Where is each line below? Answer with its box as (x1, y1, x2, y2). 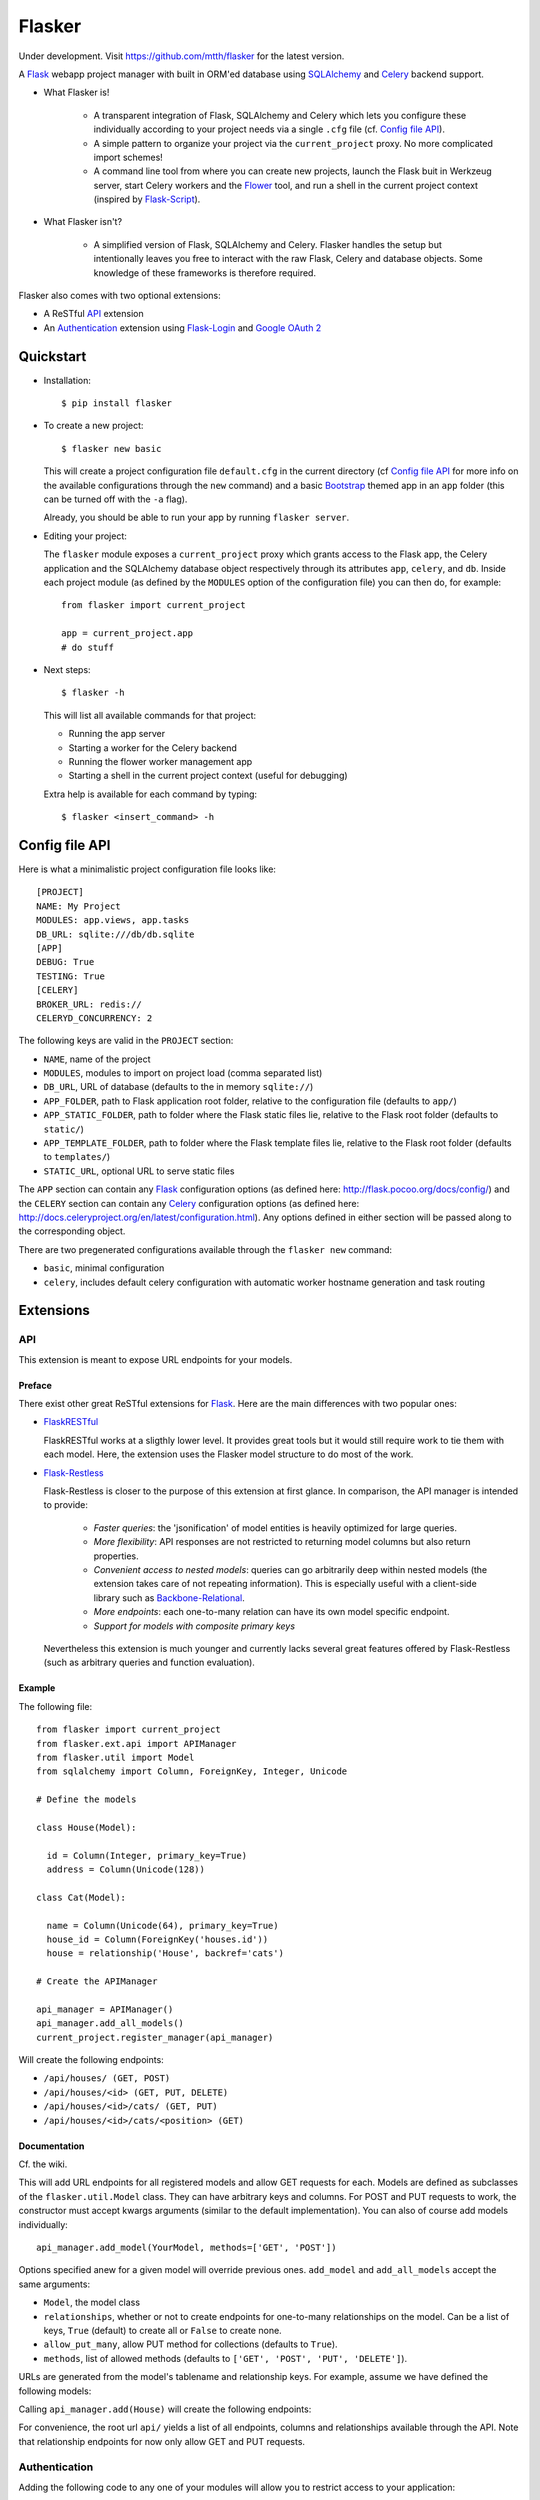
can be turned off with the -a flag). (43, 493, 188, 505)
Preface (18, 1379, 52, 1391)
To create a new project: (43, 420, 144, 432)
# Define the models (36, 1794, 137, 1805)
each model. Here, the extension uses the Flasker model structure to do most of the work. (43, 1448, 414, 1460)
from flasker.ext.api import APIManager (36, 1738, 237, 1749)
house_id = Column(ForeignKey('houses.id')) (46, 1933, 269, 1945)
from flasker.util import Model (36, 1751, 195, 1763)
